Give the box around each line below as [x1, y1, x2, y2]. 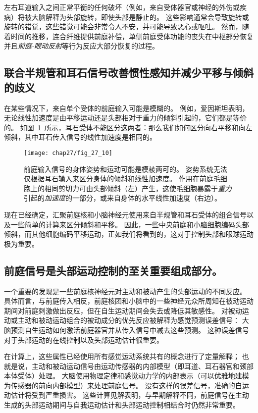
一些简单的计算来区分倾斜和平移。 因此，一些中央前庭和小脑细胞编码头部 [10, 219, 249, 229]
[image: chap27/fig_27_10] [24, 149, 112, 156]
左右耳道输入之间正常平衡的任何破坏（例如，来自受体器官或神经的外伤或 [4, 2, 240, 12]
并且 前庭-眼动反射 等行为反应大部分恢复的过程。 [4, 41, 159, 51]
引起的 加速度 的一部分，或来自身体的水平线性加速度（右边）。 [24, 193, 221, 203]
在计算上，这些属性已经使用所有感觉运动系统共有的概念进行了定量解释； [4, 351, 240, 361]
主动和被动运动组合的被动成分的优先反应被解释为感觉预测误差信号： [17, 315, 240, 325]
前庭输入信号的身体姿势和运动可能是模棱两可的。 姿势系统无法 [24, 163, 227, 174]
